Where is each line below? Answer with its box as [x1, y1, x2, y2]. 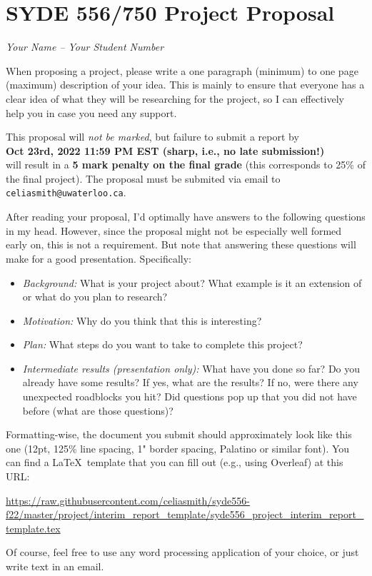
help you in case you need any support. [6, 105, 177, 120]
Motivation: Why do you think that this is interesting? [22, 313, 262, 328]
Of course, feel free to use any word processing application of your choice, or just [6, 545, 359, 560]
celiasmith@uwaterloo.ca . [6, 185, 126, 200]
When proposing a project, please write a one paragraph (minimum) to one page [6, 63, 358, 78]
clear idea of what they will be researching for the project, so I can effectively [6, 91, 344, 106]
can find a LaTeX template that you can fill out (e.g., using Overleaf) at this [6, 455, 343, 470]
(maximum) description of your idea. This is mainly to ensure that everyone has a [6, 77, 365, 92]
